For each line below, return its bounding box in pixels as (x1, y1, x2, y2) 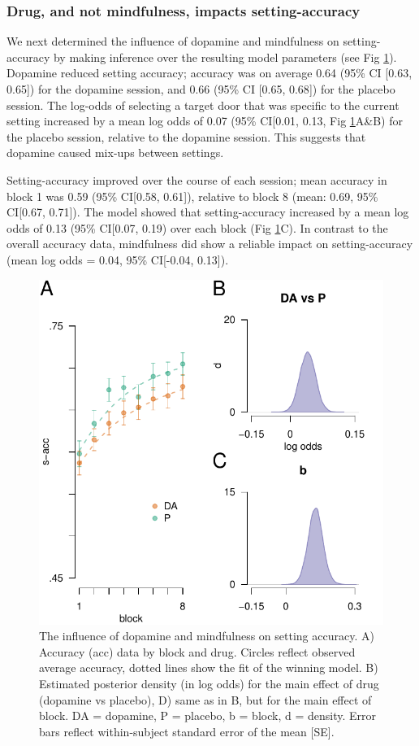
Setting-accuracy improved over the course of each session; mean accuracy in (6, 171, 387, 188)
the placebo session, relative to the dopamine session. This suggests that (6, 128, 366, 145)
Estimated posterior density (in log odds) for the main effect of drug (39, 674, 379, 691)
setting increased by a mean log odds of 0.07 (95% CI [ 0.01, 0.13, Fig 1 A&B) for (6, 112, 403, 129)
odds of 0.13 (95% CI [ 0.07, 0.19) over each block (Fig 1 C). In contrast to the (6, 219, 388, 236)
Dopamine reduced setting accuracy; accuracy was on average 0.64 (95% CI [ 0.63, (6, 64, 413, 81)
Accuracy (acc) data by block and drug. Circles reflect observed (39, 643, 356, 660)
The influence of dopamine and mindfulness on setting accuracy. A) (39, 627, 374, 644)
